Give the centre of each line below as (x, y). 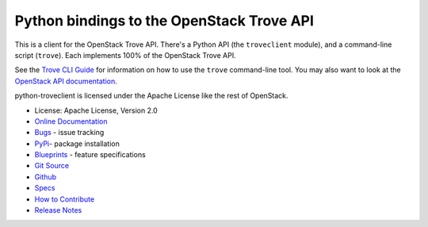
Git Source (52, 166)
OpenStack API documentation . (66, 81)
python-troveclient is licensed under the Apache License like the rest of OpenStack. (151, 96)
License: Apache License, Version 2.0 (96, 110)
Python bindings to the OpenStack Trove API (164, 21)
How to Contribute (65, 199)
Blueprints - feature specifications (90, 155)
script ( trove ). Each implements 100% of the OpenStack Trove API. (126, 55)
